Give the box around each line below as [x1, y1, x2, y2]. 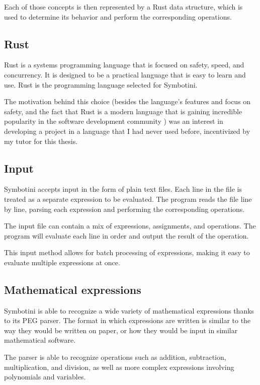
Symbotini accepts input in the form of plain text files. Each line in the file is [4, 184, 242, 194]
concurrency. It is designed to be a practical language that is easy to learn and [4, 69, 246, 80]
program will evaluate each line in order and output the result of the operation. [4, 230, 249, 241]
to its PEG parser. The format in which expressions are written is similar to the [4, 315, 251, 326]
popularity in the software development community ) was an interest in [4, 116, 223, 126]
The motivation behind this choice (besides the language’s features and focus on [4, 96, 251, 107]
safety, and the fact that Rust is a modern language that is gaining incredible [4, 106, 242, 116]
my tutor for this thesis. [4, 135, 78, 146]
